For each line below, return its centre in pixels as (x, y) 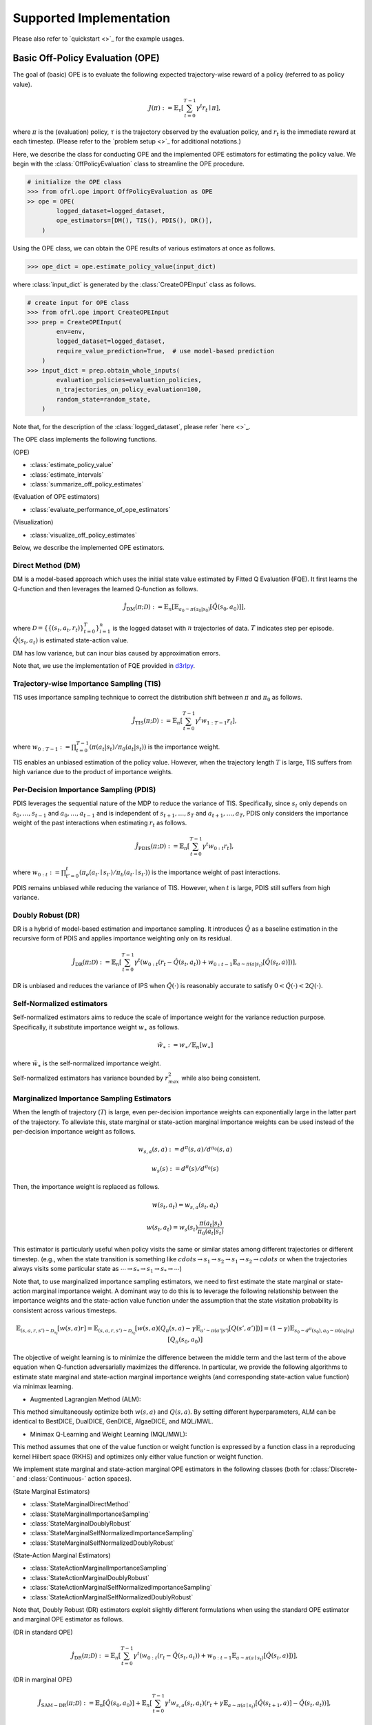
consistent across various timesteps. (65, 1310)
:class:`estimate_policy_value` (72, 465)
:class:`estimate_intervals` (67, 474)
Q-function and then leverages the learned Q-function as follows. (106, 589)
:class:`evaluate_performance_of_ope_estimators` (100, 509)
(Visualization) (33, 522)
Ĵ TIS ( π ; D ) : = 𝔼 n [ (157, 722)
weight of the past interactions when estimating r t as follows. (100, 823)
